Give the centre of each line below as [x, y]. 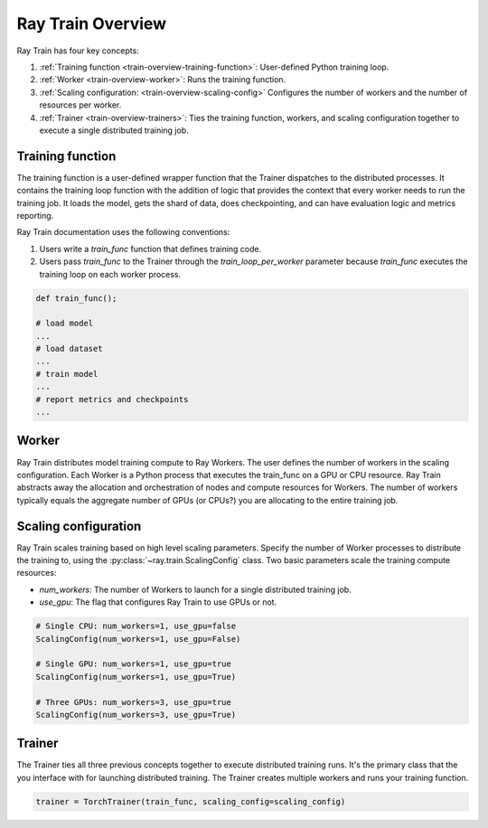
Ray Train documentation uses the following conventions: [123, 232]
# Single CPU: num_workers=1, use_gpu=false [136, 626]
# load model [65, 324]
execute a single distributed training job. [114, 130]
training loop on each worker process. [110, 274]
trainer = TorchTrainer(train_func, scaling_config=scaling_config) [191, 801]
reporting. [35, 215]
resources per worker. [80, 105]
